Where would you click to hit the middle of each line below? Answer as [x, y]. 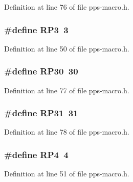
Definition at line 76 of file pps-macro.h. [67, 7]
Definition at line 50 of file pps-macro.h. [67, 48]
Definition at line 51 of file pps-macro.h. [67, 174]
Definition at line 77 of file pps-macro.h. [67, 90]
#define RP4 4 [36, 154]
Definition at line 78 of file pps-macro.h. [67, 132]
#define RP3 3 [36, 29]
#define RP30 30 [41, 71]
